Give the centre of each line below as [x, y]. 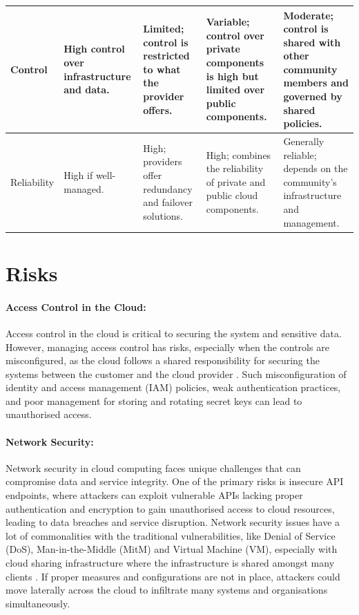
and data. [87, 89]
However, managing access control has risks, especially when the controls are [167, 347]
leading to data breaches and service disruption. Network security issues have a [173, 522]
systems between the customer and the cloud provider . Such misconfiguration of [176, 373]
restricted [166, 56]
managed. [84, 188]
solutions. [163, 215]
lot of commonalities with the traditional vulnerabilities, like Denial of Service [171, 535]
